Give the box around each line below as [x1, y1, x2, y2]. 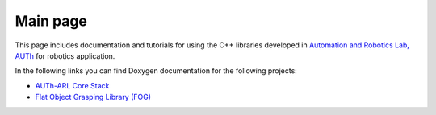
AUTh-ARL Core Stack [35, 80, 110, 90]
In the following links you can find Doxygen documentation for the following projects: [15, 66, 298, 76]
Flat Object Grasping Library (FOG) [35, 92, 152, 102]
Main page [15, 12, 88, 30]
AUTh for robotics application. [15, 51, 115, 60]
